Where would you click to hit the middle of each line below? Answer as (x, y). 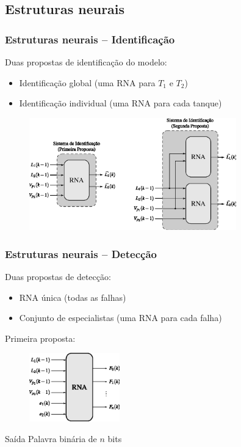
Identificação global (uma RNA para (87, 82)
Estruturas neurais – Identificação (90, 39)
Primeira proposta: (40, 338)
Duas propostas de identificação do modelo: (86, 62)
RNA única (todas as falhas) (73, 297)
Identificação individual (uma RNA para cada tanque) (120, 103)
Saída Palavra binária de (51, 438)
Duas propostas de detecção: (58, 277)
